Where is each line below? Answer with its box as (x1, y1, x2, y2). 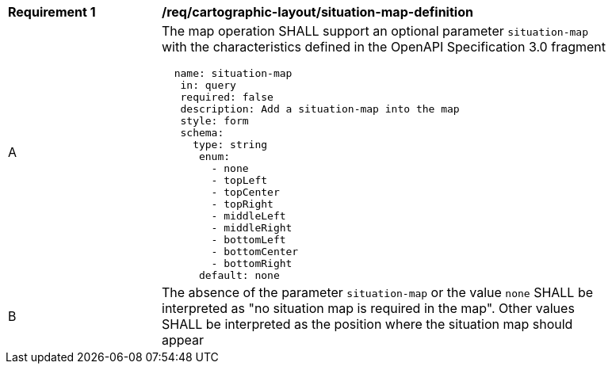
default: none (198, 269, 280, 281)
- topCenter (211, 186, 280, 198)
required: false (180, 91, 273, 103)
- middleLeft (211, 210, 286, 222)
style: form (180, 115, 249, 127)
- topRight (211, 198, 273, 210)
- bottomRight (211, 257, 293, 269)
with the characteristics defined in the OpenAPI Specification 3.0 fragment (162, 39, 606, 55)
